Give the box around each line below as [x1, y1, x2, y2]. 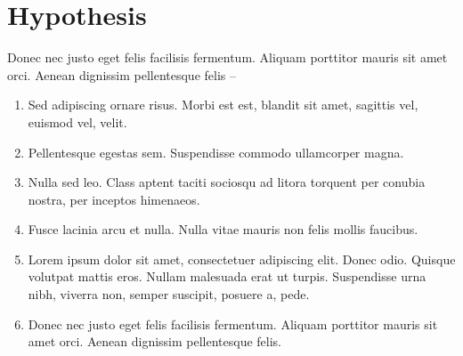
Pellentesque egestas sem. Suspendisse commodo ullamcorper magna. [28, 142, 404, 161]
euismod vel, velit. [28, 112, 127, 131]
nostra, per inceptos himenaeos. [28, 190, 200, 208]
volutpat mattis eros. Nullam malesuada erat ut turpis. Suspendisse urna [28, 267, 426, 286]
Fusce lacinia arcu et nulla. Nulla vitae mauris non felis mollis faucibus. [28, 220, 418, 239]
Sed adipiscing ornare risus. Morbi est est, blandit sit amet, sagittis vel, [28, 95, 418, 114]
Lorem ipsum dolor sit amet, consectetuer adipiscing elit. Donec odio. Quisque [28, 249, 456, 268]
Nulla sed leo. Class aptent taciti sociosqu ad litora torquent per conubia [28, 173, 426, 191]
